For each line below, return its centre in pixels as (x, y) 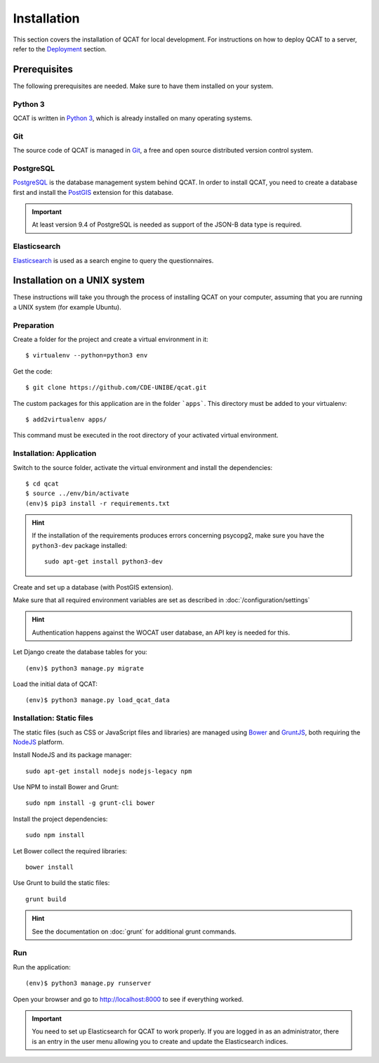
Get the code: (33, 371)
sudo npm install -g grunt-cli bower (91, 803)
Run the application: (42, 967)
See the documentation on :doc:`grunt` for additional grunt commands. (134, 931)
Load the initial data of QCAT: (55, 684)
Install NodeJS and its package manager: (73, 755)
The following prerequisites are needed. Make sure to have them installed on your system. (143, 86)
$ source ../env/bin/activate (78, 494)
